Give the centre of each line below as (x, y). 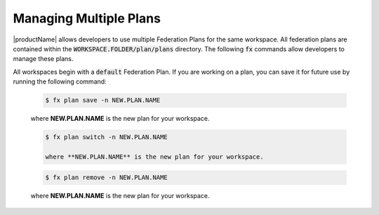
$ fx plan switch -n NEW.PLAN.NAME (106, 137)
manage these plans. (43, 59)
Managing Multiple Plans (87, 18)
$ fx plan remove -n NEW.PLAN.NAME (106, 178)
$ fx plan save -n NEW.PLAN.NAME (103, 100)
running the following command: (60, 82)
